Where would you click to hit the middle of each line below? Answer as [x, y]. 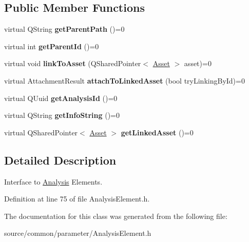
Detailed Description [60, 160]
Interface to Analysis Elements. [53, 181]
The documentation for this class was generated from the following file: [116, 216]
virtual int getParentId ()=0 [52, 46]
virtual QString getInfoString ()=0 [62, 115]
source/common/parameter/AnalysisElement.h [78, 233]
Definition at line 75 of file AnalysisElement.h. [77, 199]
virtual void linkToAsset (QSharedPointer [73, 63]
